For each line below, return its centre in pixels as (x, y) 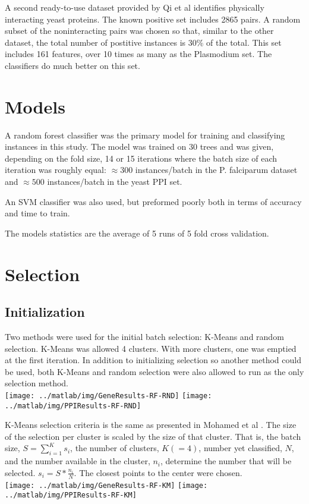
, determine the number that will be (226, 461)
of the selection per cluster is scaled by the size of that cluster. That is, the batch (153, 436)
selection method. (37, 383)
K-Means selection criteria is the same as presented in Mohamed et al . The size (151, 425)
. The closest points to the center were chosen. (158, 472)
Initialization (45, 312)
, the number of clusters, (115, 448)
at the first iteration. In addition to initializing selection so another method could (153, 360)
